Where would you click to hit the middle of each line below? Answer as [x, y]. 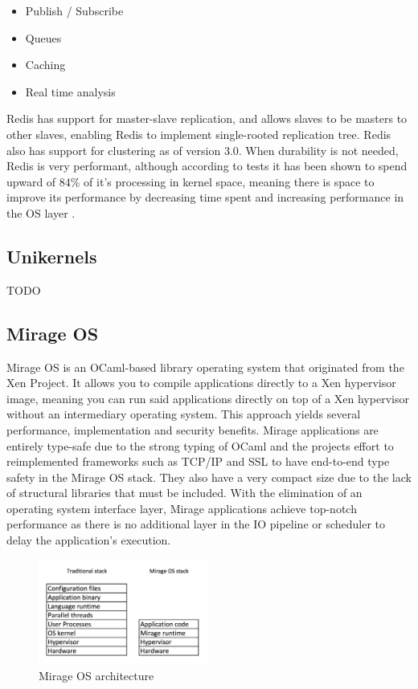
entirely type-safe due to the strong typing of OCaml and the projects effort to [200, 445]
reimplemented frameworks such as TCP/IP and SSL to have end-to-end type [198, 461]
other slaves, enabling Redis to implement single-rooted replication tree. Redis [199, 134]
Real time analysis [70, 91]
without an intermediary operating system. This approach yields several [184, 414]
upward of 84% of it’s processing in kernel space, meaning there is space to [191, 181]
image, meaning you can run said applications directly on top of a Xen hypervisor [208, 398]
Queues [43, 37]
